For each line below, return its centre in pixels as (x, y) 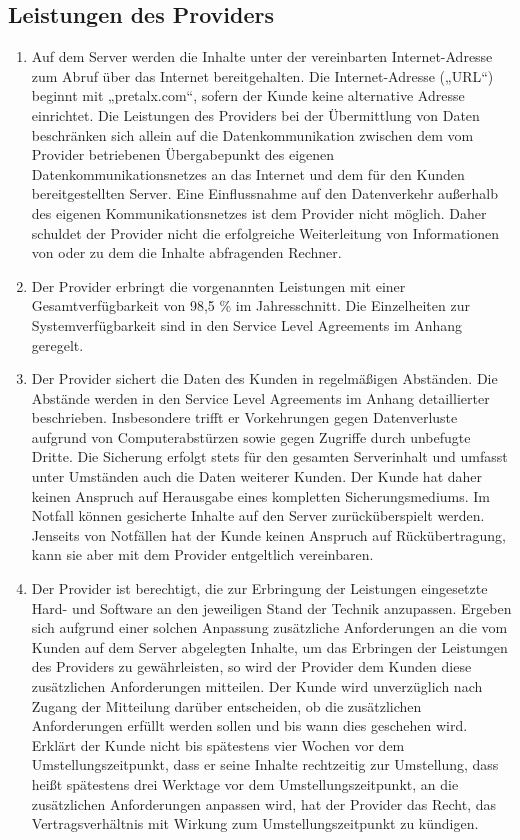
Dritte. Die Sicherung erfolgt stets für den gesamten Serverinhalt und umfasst (269, 456)
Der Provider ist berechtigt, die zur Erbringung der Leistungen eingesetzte (259, 588)
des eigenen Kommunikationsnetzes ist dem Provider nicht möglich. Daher (259, 212)
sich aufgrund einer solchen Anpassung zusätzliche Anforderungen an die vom (269, 627)
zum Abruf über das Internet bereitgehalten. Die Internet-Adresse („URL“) (262, 75)
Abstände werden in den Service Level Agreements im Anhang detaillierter (260, 397)
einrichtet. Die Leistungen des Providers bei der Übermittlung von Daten (255, 114)
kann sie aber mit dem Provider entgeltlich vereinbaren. (202, 554)
